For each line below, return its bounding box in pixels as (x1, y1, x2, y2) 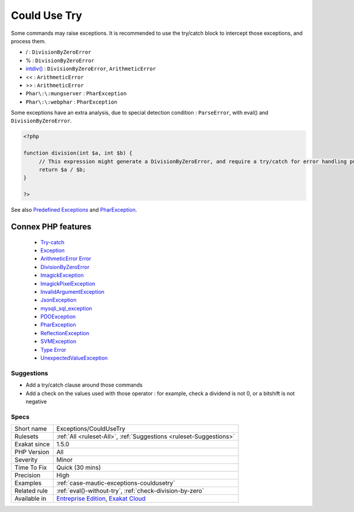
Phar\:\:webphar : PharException (25, 98, 117, 105)
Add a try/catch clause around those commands (25, 381, 143, 388)
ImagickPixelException (40, 280, 96, 287)
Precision (14, 471, 41, 479)
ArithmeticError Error (40, 255, 91, 263)
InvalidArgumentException (40, 288, 104, 295)
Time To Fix (14, 464, 47, 472)
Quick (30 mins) (56, 464, 101, 472)
